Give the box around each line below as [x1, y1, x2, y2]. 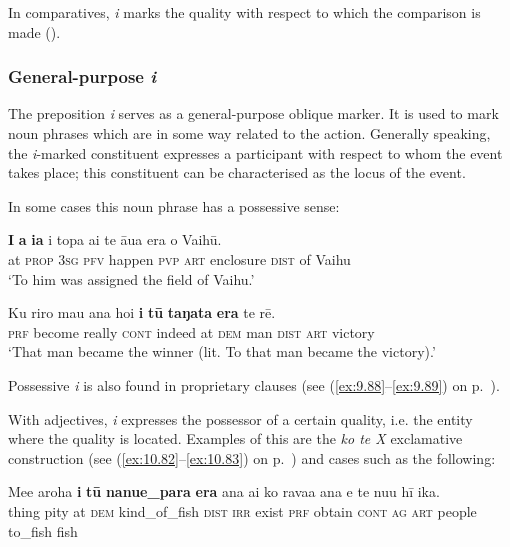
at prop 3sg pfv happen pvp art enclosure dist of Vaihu [8, 248, 351, 269]
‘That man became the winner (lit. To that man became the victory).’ [8, 341, 436, 362]
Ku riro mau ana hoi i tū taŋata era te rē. [8, 302, 276, 323]
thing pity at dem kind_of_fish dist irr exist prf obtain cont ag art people [8, 500, 477, 521]
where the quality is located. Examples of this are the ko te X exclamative [8, 428, 463, 449]
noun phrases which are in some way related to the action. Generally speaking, [8, 123, 491, 143]
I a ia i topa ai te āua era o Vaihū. [8, 229, 222, 250]
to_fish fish [8, 520, 78, 541]
